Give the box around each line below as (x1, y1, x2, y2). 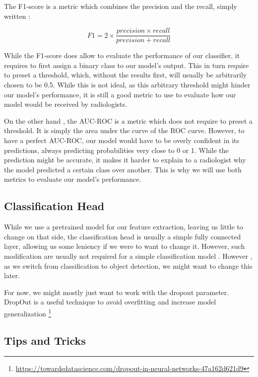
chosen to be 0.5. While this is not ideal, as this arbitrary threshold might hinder (4, 79, 251, 90)
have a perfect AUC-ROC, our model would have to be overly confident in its (4, 135, 240, 145)
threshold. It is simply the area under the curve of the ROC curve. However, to (4, 125, 245, 136)
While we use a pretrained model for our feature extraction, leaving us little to (4, 222, 243, 232)
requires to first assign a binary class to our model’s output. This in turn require (4, 60, 249, 70)
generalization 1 (4, 306, 52, 318)
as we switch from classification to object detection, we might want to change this (4, 260, 253, 271)
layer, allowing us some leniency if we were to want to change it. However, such (4, 241, 245, 251)
